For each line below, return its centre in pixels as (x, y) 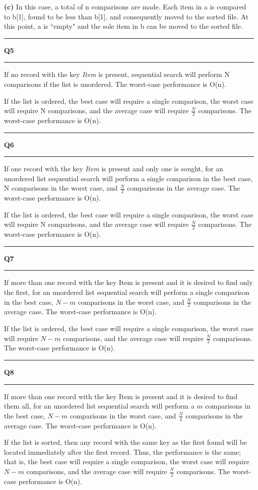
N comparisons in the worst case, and (61, 188)
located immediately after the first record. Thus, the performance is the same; (123, 452)
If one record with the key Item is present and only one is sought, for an (114, 169)
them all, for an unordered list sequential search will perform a (99, 406)
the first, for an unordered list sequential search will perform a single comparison (127, 292)
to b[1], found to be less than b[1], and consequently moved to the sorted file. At (126, 16)
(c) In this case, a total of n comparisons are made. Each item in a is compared (125, 6)
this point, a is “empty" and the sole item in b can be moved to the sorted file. (124, 26)
